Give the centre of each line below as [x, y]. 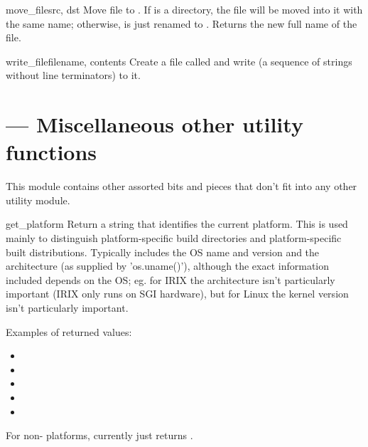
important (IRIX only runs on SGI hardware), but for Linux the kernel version [177, 294]
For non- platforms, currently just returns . [99, 435]
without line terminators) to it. [73, 75]
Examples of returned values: [69, 331]
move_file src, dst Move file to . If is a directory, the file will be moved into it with [184, 9]
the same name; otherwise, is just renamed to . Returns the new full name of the [182, 23]
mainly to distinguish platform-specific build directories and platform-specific [174, 238]
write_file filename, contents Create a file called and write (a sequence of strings [179, 61]
